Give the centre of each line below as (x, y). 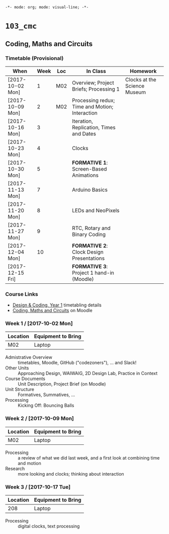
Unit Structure (20, 390)
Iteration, (82, 121)
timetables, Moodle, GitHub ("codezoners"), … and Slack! (77, 363)
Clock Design (88, 252)
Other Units (17, 368)
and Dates (84, 133)
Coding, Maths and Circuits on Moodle (52, 311)
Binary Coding (89, 234)
